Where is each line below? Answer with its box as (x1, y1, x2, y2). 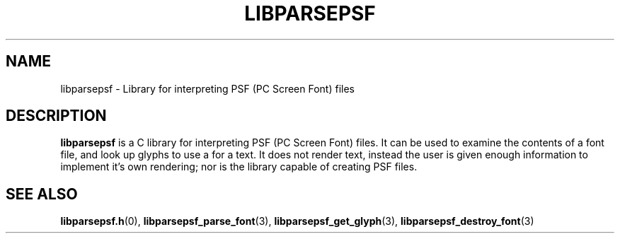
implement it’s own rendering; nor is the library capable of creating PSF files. (60, 161, 418, 173)
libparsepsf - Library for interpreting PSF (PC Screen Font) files (60, 82, 355, 95)
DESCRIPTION (6, 107, 107, 125)
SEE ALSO (6, 185, 78, 203)
